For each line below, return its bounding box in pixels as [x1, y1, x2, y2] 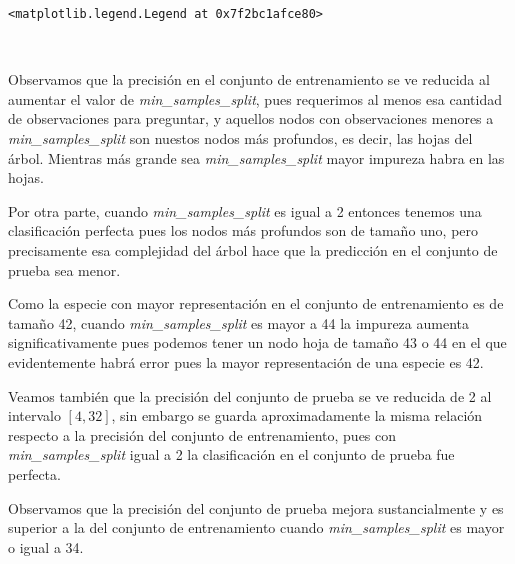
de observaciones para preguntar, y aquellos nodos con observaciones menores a [8, 108, 494, 129]
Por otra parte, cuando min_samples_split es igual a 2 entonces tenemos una [8, 200, 482, 221]
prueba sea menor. [8, 259, 121, 280]
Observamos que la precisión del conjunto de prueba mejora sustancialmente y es [8, 497, 504, 518]
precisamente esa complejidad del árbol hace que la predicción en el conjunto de [8, 240, 498, 260]
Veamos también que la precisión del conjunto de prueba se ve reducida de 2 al [8, 385, 492, 406]
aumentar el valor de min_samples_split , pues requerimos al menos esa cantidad [8, 88, 502, 109]
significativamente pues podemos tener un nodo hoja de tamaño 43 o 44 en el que [8, 332, 507, 353]
